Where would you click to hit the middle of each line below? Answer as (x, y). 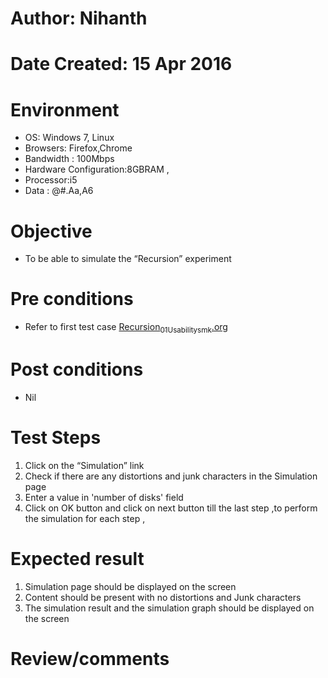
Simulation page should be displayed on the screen (130, 586)
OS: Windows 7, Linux (69, 138)
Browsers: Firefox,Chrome (78, 148)
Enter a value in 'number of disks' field (104, 497)
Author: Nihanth (79, 18)
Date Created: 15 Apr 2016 (121, 64)
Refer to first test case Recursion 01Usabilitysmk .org (126, 328)
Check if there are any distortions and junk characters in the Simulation (171, 476)
